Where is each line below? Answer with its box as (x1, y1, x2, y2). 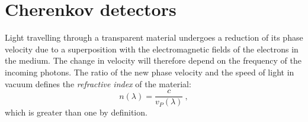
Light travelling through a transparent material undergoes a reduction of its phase (5, 31, 303, 44)
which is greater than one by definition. (5, 106, 147, 118)
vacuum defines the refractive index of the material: (5, 77, 191, 90)
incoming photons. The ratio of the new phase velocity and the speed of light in (5, 65, 294, 78)
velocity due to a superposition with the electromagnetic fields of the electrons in (5, 42, 299, 55)
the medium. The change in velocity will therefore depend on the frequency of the (5, 54, 302, 67)
